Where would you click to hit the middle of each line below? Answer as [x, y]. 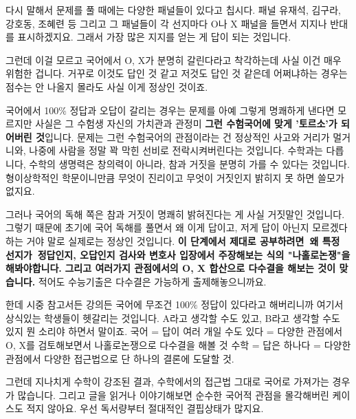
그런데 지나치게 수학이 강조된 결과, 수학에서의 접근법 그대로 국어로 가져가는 [167, 382]
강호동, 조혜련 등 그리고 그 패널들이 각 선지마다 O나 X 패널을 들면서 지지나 [166, 23]
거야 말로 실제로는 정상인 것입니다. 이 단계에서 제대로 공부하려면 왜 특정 [183, 240]
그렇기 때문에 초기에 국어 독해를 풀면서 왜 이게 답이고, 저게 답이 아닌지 [157, 227]
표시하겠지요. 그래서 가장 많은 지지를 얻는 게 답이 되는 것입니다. [154, 37]
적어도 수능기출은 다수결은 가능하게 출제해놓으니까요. [152, 281]
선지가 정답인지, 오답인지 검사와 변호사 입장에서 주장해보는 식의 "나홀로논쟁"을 [178, 254]
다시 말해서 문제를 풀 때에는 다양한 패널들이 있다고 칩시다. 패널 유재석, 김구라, [173, 10]
